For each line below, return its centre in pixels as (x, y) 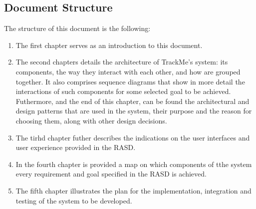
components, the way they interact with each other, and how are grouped (128, 71)
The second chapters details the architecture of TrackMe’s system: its (122, 62)
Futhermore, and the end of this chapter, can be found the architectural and (132, 101)
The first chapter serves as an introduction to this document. (109, 45)
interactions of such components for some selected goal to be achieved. (123, 91)
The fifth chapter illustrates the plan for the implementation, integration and (133, 190)
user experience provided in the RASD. (76, 147)
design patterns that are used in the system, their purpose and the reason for (134, 111)
